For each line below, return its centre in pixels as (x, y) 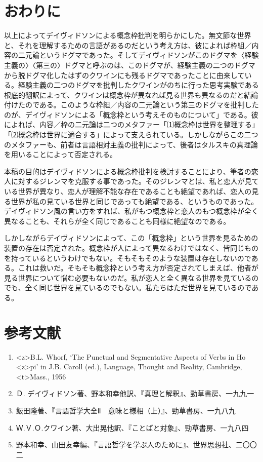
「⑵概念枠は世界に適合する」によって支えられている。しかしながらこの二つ (131, 134)
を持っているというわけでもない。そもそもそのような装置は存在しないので (128, 258)
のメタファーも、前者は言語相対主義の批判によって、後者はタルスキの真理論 (131, 144)
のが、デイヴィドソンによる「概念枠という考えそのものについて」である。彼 (131, 114)
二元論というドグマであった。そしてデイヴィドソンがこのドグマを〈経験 (138, 55)
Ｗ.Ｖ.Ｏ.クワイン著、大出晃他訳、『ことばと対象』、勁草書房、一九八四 (132, 427)
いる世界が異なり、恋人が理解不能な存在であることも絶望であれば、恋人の (128, 191)
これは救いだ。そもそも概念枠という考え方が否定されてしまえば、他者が (138, 268)
